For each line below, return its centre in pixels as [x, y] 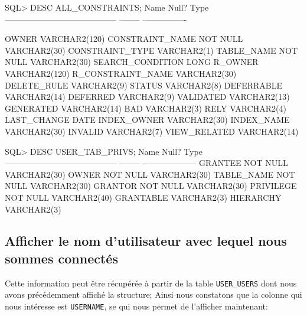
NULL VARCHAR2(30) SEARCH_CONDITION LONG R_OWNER [132, 62]
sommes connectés [61, 258]
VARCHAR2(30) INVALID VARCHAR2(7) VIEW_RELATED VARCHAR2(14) [152, 131]
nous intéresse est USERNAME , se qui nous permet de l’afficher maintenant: [136, 306]
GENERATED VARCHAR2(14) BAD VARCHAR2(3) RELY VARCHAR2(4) [146, 108]
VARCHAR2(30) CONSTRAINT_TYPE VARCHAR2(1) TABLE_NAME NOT [151, 50]
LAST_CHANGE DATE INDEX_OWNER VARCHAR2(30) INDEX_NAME [147, 120]
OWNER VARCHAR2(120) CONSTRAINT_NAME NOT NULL [124, 39]
